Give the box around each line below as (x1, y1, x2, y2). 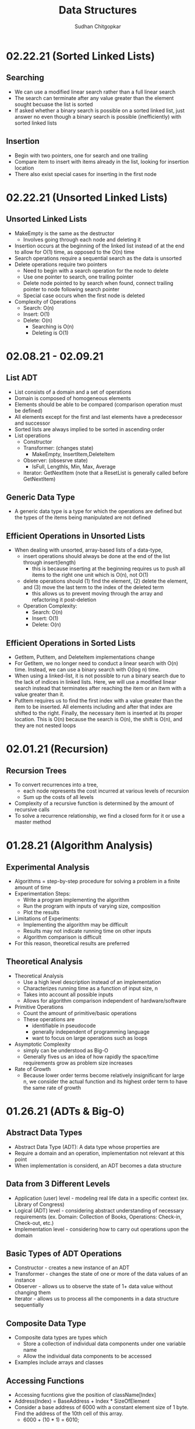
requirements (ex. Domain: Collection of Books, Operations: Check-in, (14, 1213, 182, 1220)
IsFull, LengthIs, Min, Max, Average (31, 463, 116, 470)
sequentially (14, 1301, 44, 1309)
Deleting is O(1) (31, 329, 69, 336)
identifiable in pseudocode (31, 1022, 96, 1029)
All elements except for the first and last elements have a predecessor (14, 413, 183, 420)
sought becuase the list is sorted (14, 101, 93, 108)
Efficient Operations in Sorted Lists (6, 638, 136, 648)
